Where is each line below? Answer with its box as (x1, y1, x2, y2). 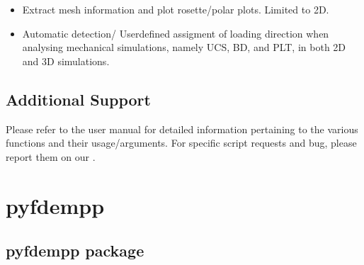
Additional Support (6, 88, 151, 110)
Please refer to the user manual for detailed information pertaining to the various (6, 121, 358, 136)
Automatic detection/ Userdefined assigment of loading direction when (22, 26, 329, 40)
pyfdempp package (6, 239, 144, 261)
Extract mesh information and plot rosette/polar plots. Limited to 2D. (22, 2, 329, 16)
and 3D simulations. (22, 53, 110, 68)
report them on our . (6, 149, 96, 164)
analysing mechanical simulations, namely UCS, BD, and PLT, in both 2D (22, 40, 346, 55)
